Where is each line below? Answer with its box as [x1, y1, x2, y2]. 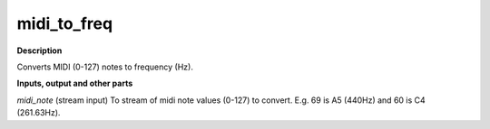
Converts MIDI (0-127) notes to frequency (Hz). [16, 61, 194, 72]
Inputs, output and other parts [16, 78, 133, 89]
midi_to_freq [16, 14, 113, 33]
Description [16, 45, 63, 56]
